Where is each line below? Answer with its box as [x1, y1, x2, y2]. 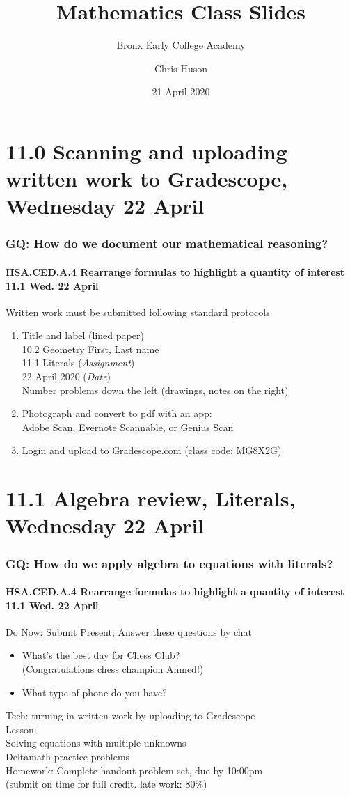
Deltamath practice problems [6, 749, 130, 763]
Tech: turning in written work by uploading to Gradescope [6, 708, 255, 723]
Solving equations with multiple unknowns [6, 735, 186, 750]
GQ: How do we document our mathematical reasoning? [6, 235, 328, 252]
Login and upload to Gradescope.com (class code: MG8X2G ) [22, 443, 282, 458]
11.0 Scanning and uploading [6, 136, 287, 165]
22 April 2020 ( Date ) [22, 369, 111, 384]
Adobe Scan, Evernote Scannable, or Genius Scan [22, 419, 234, 434]
